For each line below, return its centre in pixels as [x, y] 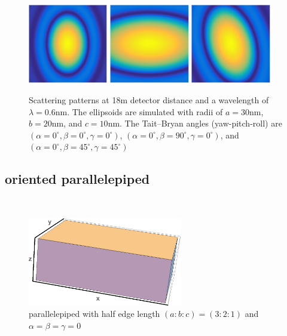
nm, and [67, 123]
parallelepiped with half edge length [94, 314]
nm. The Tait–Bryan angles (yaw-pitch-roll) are [195, 123]
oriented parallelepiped [77, 179]
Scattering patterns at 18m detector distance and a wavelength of [149, 100]
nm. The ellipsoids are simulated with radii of [139, 111]
